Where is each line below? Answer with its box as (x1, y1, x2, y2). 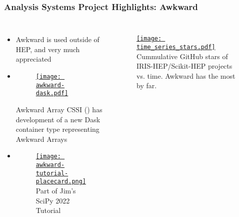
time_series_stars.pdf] (136, 43, 215, 51)
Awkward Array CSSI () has (15, 104, 102, 114)
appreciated (15, 54, 51, 64)
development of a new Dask (15, 114, 100, 124)
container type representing (15, 124, 99, 134)
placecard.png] (35, 178, 86, 185)
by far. (136, 80, 157, 91)
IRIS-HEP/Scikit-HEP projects (136, 61, 232, 71)
